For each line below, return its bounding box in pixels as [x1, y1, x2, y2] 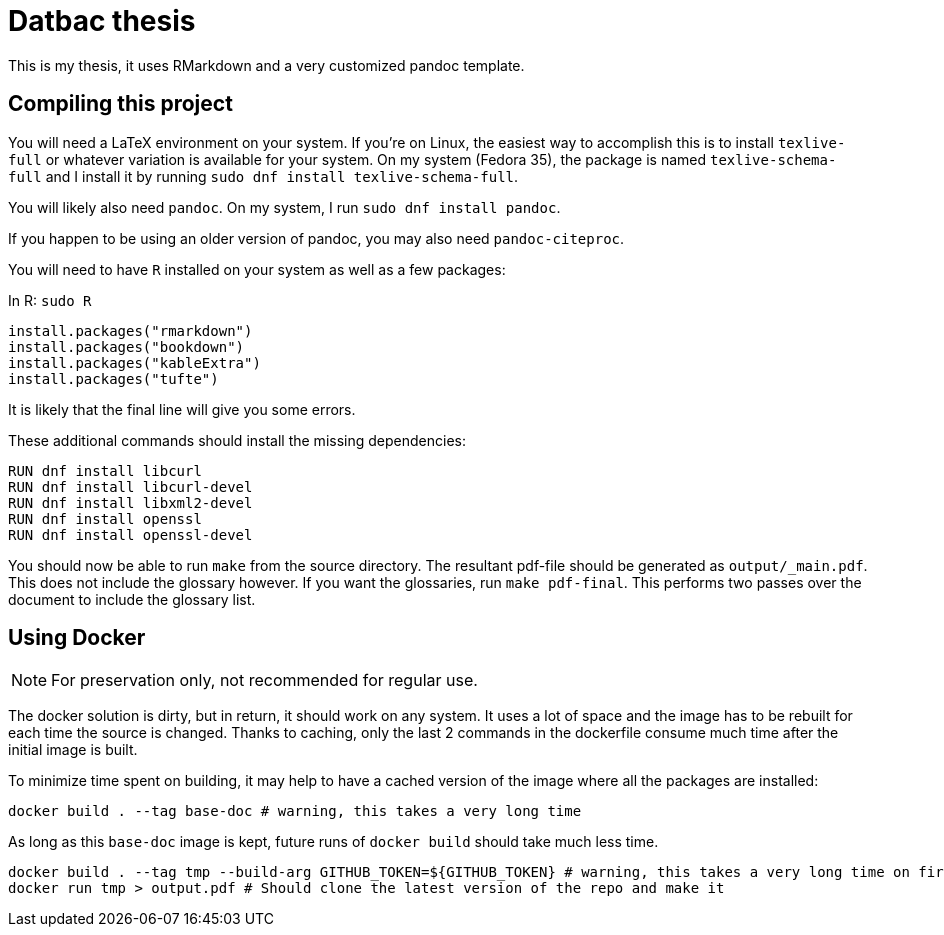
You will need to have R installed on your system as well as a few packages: [8, 260, 506, 278]
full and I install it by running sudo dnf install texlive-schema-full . [8, 167, 519, 185]
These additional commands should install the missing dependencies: [8, 431, 466, 449]
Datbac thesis [8, 4, 196, 38]
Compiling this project [8, 91, 233, 117]
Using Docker [8, 625, 146, 651]
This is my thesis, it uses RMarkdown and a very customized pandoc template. [8, 56, 525, 74]
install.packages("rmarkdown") [8, 322, 253, 339]
